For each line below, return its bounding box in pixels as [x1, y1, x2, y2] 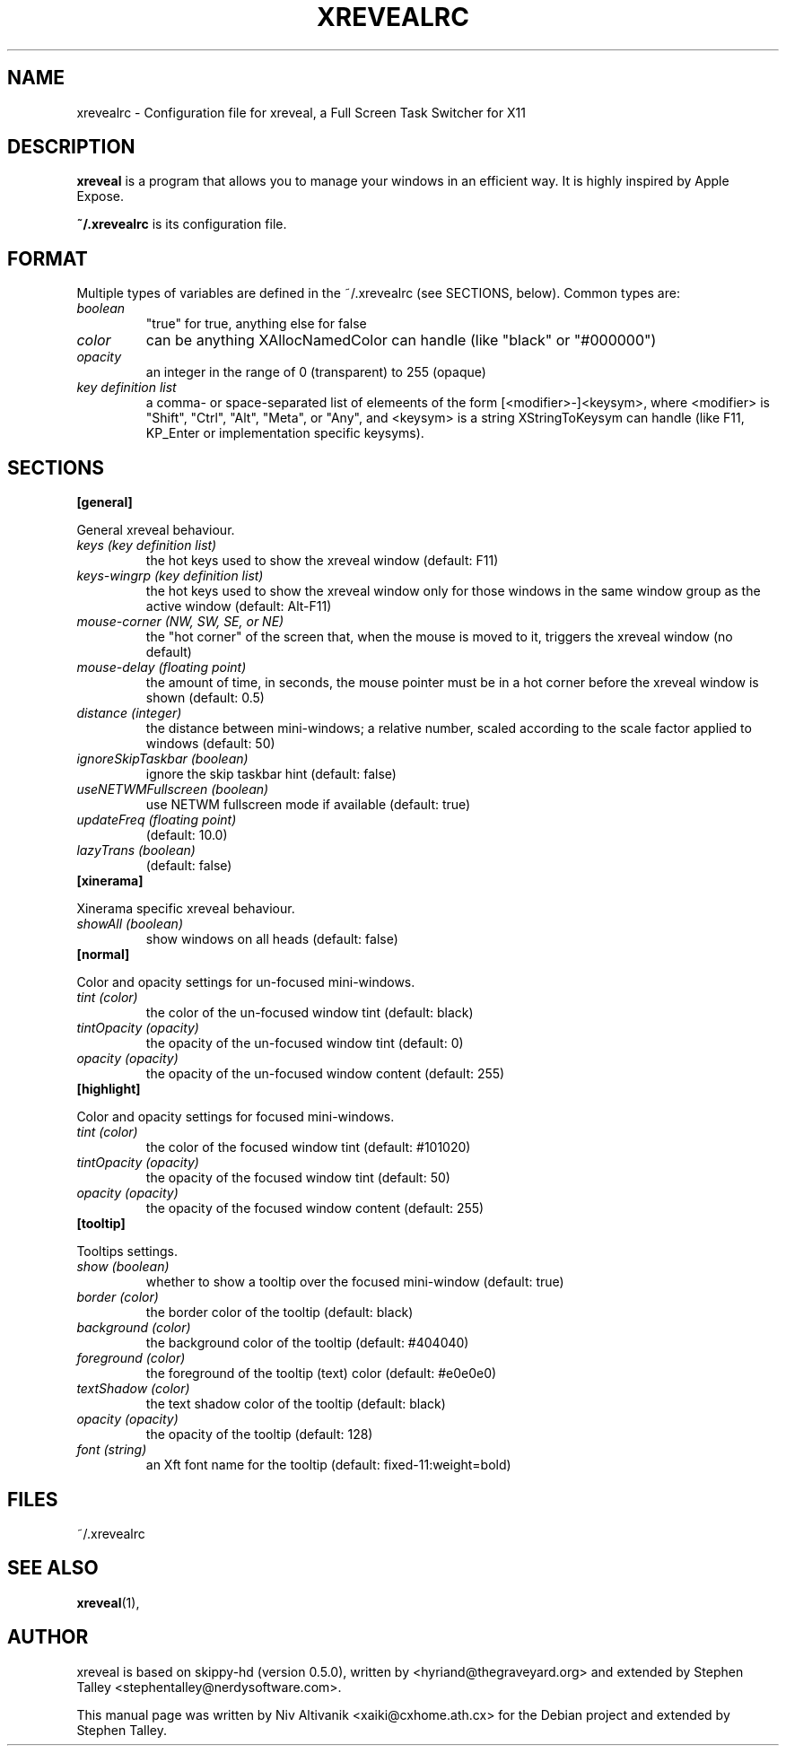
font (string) [76, 1442, 147, 1458]
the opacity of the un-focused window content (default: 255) [145, 1066, 505, 1082]
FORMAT [7, 247, 88, 270]
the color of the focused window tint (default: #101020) [145, 1139, 471, 1156]
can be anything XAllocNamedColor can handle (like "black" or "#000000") [145, 331, 657, 350]
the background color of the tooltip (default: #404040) [145, 1335, 469, 1351]
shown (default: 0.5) [145, 690, 265, 706]
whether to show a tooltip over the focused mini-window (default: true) [145, 1274, 564, 1290]
